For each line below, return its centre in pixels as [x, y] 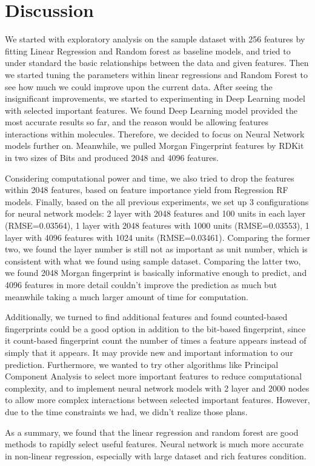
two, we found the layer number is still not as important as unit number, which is [156, 249]
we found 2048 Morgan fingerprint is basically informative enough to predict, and [156, 273]
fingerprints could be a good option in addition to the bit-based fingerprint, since [155, 328]
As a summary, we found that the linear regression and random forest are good [152, 432]
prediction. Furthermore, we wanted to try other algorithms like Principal [142, 364]
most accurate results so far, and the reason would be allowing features [137, 122]
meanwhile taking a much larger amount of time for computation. [127, 296]
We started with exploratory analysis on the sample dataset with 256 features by [155, 39]
